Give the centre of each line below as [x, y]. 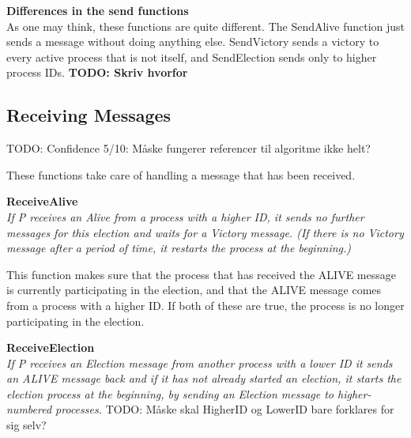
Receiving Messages [89, 115]
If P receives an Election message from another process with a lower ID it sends [200, 362]
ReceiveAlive [42, 201]
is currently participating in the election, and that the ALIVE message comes [194, 290]
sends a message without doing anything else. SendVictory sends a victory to [193, 42]
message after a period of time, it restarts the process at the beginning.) [179, 248]
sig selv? [26, 425]
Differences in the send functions [98, 10]
